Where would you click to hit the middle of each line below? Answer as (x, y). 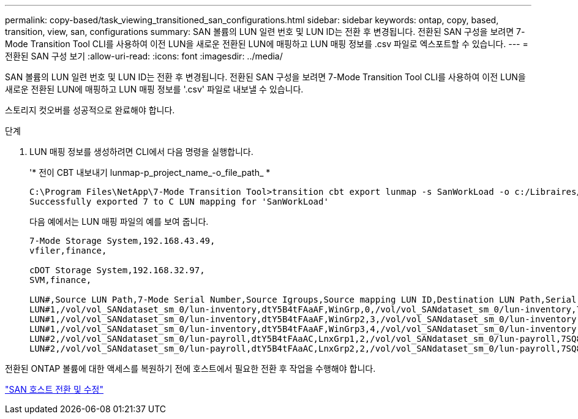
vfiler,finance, (68, 251)
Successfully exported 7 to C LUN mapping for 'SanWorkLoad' (179, 202)
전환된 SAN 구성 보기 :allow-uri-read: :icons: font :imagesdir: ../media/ (144, 56)
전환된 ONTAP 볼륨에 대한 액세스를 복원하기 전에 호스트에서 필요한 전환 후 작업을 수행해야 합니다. (190, 368)
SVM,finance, (61, 280)
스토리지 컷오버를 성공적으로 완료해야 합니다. (90, 110)
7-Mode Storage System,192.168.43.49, (122, 241)
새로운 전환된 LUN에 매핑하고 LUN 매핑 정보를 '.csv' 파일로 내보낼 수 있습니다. (154, 89)
